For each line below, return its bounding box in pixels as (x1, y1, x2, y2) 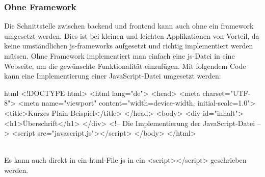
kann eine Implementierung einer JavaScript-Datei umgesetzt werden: (4, 70, 221, 81)
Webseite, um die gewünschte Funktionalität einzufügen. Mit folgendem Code (4, 60, 246, 71)
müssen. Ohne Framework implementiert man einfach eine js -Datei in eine (4, 50, 235, 61)
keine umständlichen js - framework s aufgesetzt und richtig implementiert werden (4, 40, 253, 51)
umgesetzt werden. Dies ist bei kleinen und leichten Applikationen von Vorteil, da (4, 30, 259, 41)
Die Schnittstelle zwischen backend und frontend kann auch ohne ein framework (4, 20, 254, 31)
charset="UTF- (202, 87, 251, 98)
